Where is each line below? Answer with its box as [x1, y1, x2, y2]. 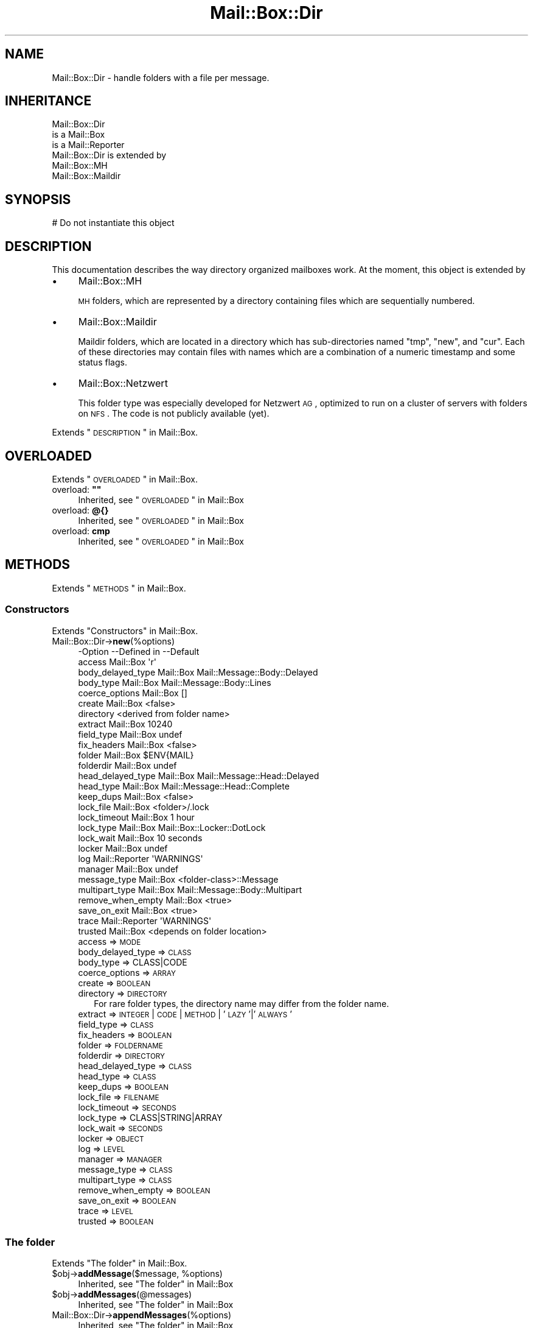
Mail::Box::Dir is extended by [52, 150, 167, 161]
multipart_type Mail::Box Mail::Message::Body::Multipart [78, 884, 302, 895]
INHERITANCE [5, 93, 92, 109]
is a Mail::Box [52, 129, 105, 140]
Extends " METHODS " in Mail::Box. [52, 582, 186, 593]
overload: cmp [52, 525, 110, 536]
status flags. [78, 357, 127, 368]
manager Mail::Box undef [78, 863, 179, 874]
